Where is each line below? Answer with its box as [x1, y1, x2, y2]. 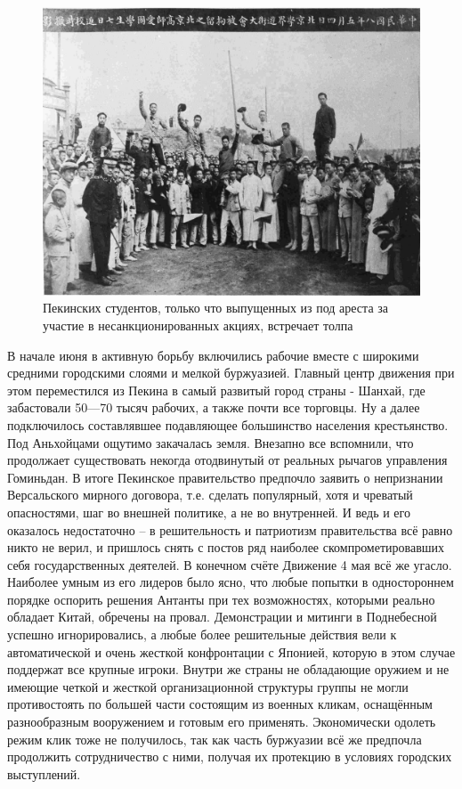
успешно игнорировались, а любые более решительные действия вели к [7, 625, 397, 644]
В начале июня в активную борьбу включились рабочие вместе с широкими [7, 346, 419, 364]
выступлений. [7, 764, 81, 783]
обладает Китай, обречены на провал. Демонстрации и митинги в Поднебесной [7, 607, 437, 626]
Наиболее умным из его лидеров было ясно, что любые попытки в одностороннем [7, 573, 454, 591]
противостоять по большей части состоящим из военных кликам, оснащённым [7, 695, 433, 713]
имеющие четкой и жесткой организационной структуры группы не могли [7, 677, 409, 695]
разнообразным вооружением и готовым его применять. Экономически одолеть [7, 712, 436, 731]
